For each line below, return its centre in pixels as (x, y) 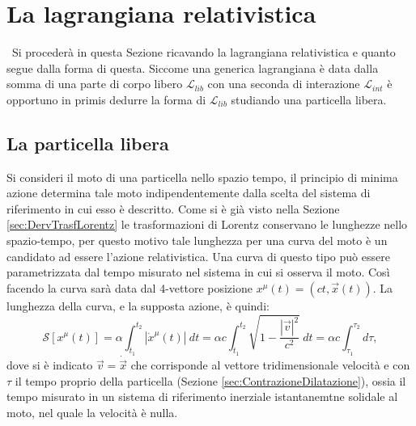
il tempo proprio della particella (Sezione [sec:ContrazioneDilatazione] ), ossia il (210, 380)
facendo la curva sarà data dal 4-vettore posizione (129, 287)
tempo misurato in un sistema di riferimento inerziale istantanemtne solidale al (202, 396)
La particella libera (88, 143)
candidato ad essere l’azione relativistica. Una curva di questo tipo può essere (198, 256)
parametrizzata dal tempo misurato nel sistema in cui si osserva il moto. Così (198, 272)
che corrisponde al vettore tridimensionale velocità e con (270, 365)
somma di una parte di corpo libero (95, 84)
